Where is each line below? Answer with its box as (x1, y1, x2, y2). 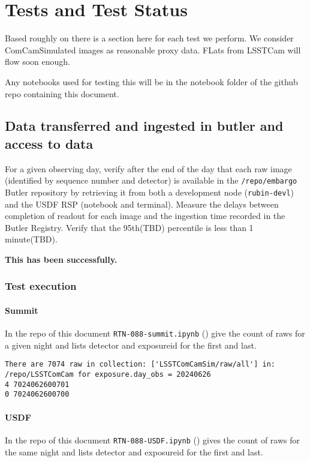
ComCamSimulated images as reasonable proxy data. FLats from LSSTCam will (5, 43, 301, 56)
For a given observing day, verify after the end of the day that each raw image (5, 162, 292, 175)
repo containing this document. (5, 87, 119, 100)
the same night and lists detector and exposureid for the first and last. (5, 445, 263, 458)
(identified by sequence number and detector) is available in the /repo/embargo (5, 174, 297, 187)
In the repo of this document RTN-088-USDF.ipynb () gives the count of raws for (5, 433, 300, 446)
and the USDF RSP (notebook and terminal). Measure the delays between (5, 197, 279, 210)
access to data (5, 134, 94, 152)
